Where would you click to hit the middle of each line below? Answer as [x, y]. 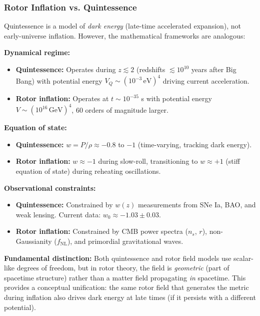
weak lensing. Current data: [58, 214]
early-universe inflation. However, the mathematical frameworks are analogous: [125, 35]
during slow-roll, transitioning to [148, 161]
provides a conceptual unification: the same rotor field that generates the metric [126, 287]
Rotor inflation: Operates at [62, 98]
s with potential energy [176, 98]
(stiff [233, 161]
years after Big [214, 69]
